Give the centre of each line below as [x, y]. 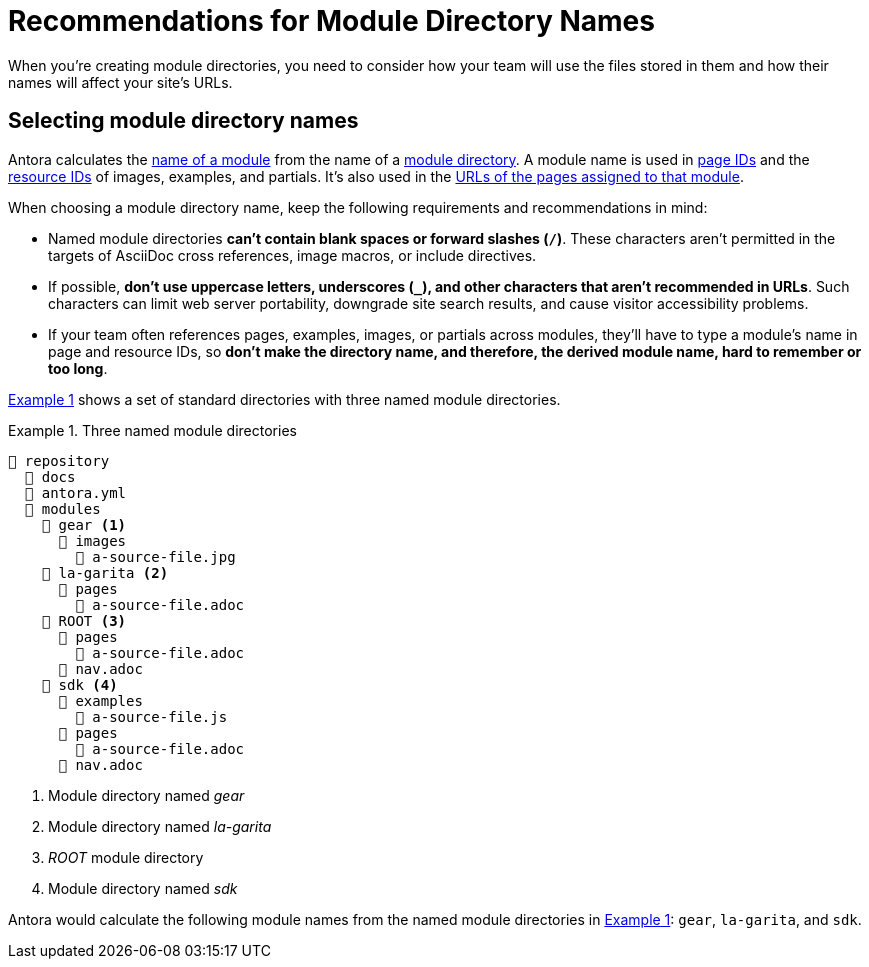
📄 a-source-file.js [151, 716]
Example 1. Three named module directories [152, 430]
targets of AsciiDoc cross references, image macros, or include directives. [292, 255]
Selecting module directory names [183, 121]
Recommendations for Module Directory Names [331, 21]
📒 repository [59, 460]
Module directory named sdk [143, 888]
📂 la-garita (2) [105, 572]
